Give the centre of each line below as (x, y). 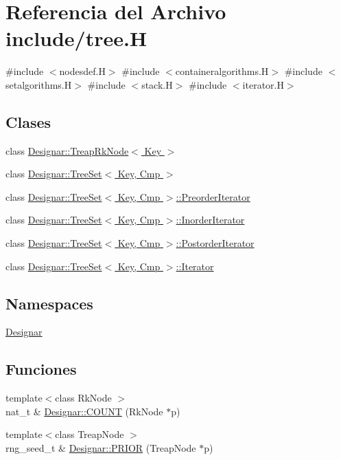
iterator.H (263, 84)
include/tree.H (77, 38)
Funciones (41, 369)
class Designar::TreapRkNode (67, 150)
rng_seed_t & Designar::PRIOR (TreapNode (101, 448)
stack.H (157, 84)
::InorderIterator (210, 220)
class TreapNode (90, 434)
